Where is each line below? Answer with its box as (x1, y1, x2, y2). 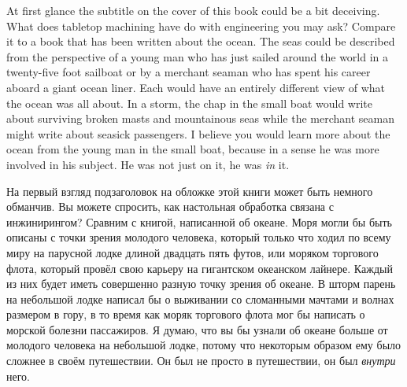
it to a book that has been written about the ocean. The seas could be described (6, 33, 395, 50)
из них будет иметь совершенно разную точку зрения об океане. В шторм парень (6, 275, 396, 292)
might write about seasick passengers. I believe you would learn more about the (6, 125, 390, 142)
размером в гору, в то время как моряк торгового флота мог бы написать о (6, 306, 365, 322)
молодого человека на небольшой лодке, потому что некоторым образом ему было (6, 337, 401, 353)
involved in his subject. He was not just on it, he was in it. (6, 156, 290, 172)
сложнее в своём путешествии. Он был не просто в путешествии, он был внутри (6, 352, 396, 369)
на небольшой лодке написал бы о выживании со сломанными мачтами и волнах (6, 290, 394, 307)
